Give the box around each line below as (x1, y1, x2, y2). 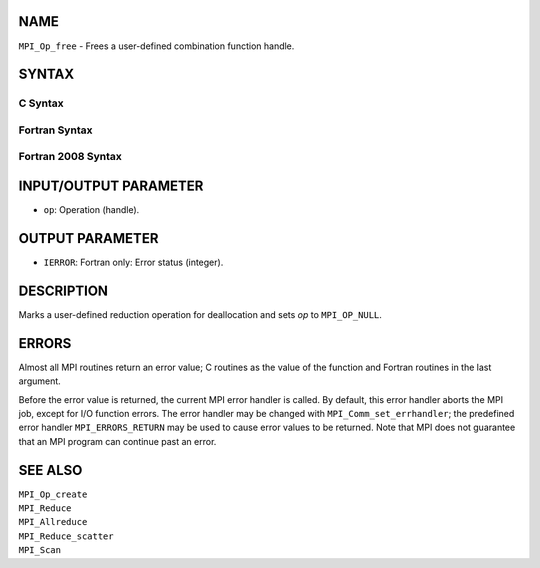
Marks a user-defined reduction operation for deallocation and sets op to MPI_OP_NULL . (18, 308, 382, 320)
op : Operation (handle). (43, 204, 140, 216)
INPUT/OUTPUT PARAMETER (18, 178, 204, 195)
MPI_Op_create (18, 488, 88, 500)
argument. (18, 375, 62, 387)
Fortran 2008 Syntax (18, 150, 122, 164)
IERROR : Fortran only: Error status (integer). (43, 256, 224, 269)
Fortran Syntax (18, 123, 93, 137)
